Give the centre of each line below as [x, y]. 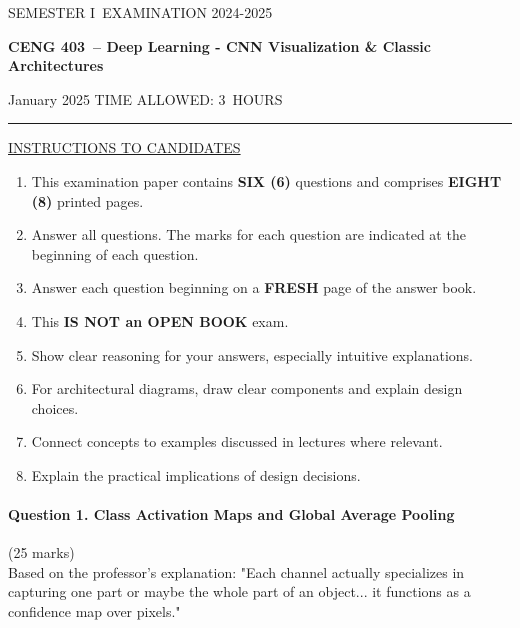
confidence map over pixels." [94, 611]
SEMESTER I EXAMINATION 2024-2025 [140, 12]
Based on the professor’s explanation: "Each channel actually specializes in [236, 571]
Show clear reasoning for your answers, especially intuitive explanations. [252, 354]
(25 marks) [41, 552]
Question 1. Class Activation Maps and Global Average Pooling [231, 514]
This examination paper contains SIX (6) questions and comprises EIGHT [266, 180]
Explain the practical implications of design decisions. [196, 474]
